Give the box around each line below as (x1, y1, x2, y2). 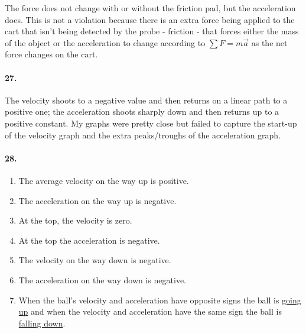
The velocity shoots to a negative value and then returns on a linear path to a (5, 93, 288, 106)
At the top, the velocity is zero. (18, 214, 132, 227)
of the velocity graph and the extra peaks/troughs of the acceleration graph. (5, 128, 281, 141)
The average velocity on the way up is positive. (18, 174, 189, 186)
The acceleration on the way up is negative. (18, 194, 177, 206)
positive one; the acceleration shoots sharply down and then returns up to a (5, 105, 279, 118)
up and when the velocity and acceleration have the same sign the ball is (18, 305, 282, 318)
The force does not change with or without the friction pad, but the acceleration (5, 2, 296, 14)
